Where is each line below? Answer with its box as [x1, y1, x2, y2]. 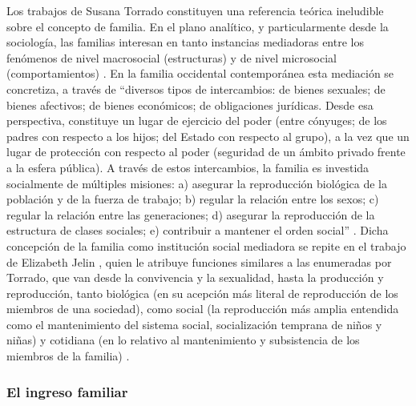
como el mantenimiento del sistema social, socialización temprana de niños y [6, 316, 382, 332]
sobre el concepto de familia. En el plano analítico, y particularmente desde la [6, 18, 389, 34]
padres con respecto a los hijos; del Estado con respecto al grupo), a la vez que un [6, 127, 410, 144]
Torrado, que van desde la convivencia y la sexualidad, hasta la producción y [6, 269, 384, 286]
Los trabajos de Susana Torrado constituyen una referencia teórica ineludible [6, 2, 384, 18]
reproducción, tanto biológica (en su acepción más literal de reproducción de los [6, 284, 398, 301]
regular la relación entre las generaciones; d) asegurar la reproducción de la [6, 206, 375, 223]
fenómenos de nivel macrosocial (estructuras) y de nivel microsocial [6, 49, 337, 66]
